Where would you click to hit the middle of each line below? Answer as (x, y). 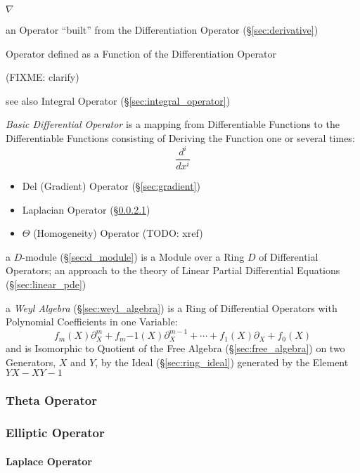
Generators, (31, 362)
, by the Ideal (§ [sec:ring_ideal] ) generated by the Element (222, 362)
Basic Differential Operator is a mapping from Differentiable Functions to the (173, 124)
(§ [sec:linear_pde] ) (46, 284)
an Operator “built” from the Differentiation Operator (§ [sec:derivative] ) (162, 30)
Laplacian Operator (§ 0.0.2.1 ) (86, 209)
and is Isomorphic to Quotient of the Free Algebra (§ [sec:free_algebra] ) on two (175, 348)
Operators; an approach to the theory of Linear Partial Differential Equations (173, 270)
